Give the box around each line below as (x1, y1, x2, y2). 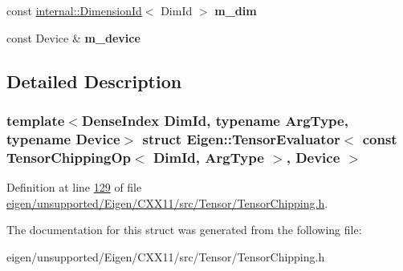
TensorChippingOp (6, 147, 132, 167)
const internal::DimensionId (6, 2, 142, 18)
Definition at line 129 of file (6, 179, 142, 196)
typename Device (6, 128, 120, 148)
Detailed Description (6, 68, 182, 93)
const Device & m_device (6, 29, 140, 46)
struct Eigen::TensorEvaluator (142, 128, 340, 148)
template (6, 110, 65, 130)
